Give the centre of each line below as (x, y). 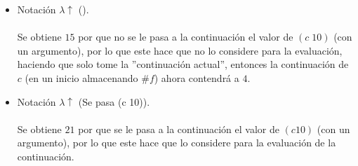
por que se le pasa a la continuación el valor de (179, 129)
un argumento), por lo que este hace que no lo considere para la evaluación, (180, 50)
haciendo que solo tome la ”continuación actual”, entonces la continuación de (183, 64)
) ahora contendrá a (197, 77)
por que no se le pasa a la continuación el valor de (186, 37)
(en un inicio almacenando (81, 77)
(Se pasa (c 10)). (114, 101)
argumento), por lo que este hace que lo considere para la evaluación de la (177, 143)
